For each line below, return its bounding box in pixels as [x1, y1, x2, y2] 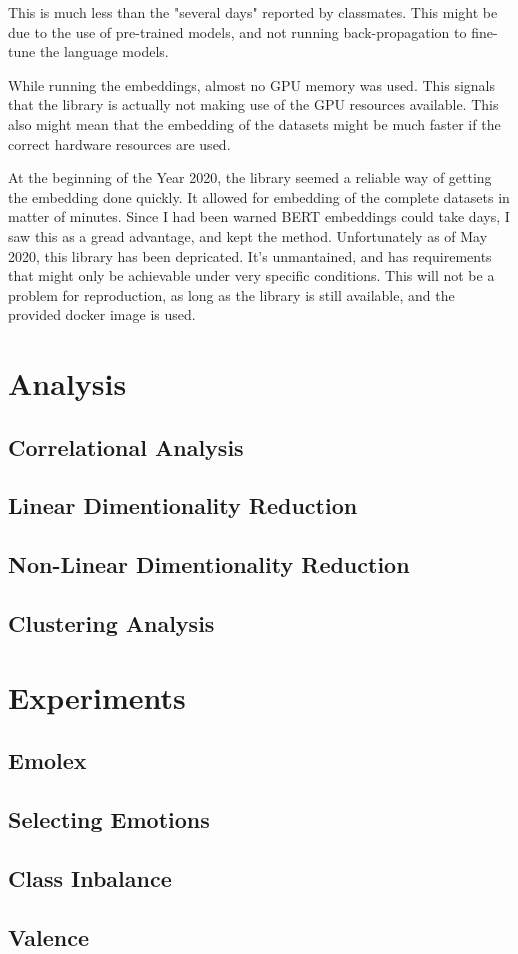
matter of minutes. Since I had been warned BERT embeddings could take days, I [8, 206, 510, 227]
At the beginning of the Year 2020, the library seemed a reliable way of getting [8, 167, 492, 188]
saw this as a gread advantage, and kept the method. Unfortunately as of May [8, 225, 488, 246]
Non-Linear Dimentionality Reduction [8, 549, 410, 580]
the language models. [39, 41, 169, 62]
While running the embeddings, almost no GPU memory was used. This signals [8, 74, 496, 95]
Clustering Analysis [8, 608, 215, 639]
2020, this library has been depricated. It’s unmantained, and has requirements [8, 245, 492, 266]
